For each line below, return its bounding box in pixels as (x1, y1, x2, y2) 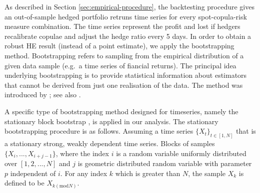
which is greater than (115, 168, 180, 178)
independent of (10, 168, 56, 178)
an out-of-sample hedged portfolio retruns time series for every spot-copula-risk (4, 11, 247, 21)
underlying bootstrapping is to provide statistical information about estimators (4, 70, 247, 80)
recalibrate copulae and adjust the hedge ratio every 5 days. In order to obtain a (4, 30, 251, 41)
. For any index (60, 168, 107, 178)
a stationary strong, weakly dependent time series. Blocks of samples (4, 138, 215, 148)
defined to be (4, 178, 44, 188)
